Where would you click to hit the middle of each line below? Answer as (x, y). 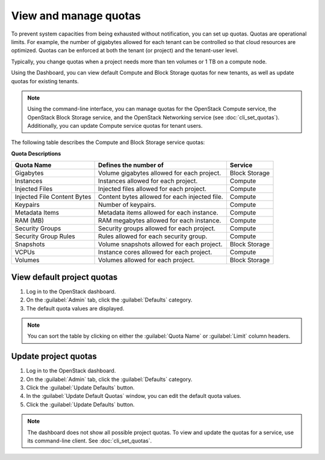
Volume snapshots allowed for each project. (160, 244)
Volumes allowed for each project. (146, 260)
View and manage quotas (76, 16)
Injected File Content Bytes (53, 197)
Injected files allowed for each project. (152, 189)
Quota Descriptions (36, 153)
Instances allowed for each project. (148, 181)
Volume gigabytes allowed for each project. (159, 173)
